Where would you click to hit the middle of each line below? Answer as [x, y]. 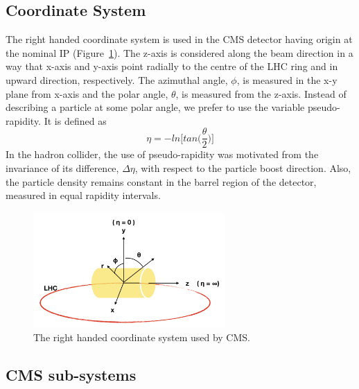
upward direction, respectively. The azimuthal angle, [117, 79]
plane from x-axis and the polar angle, [87, 93]
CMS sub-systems [71, 374]
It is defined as [75, 120]
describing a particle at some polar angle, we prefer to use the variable [155, 107]
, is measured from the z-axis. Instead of [261, 93]
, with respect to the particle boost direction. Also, [243, 168]
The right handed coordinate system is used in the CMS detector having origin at [179, 39]
